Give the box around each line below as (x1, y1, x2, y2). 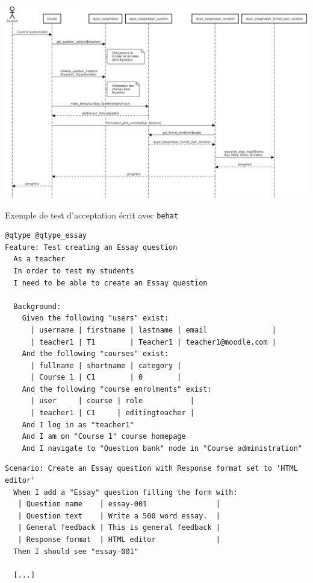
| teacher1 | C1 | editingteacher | (30, 409, 194, 418)
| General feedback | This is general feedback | (17, 523, 220, 532)
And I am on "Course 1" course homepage (22, 432, 186, 441)
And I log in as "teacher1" (22, 420, 134, 429)
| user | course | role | (30, 397, 194, 406)
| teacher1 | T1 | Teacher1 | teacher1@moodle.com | (30, 337, 277, 346)
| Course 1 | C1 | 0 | (30, 373, 182, 382)
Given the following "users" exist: (22, 314, 169, 323)
